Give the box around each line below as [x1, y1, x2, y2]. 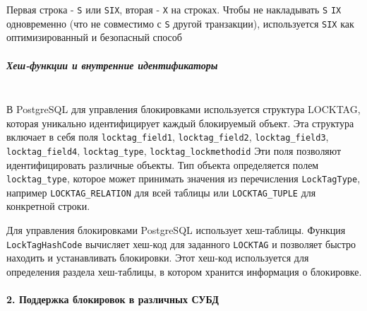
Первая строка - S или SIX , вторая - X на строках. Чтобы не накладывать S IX [6, 2, 342, 16]
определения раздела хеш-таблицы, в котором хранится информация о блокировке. [6, 264, 362, 278]
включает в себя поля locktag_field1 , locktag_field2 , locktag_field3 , [6, 129, 329, 144]
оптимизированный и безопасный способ [6, 30, 182, 45]
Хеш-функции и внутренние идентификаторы [6, 57, 218, 72]
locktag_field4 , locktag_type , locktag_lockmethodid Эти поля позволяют [6, 143, 342, 158]
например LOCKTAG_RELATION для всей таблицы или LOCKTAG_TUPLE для [6, 184, 316, 199]
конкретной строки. [6, 199, 90, 213]
